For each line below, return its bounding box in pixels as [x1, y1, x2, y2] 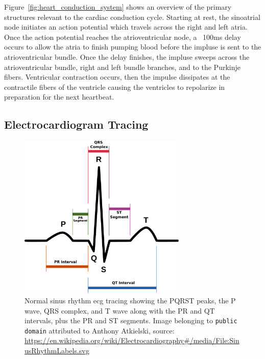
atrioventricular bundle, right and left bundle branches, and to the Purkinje [4, 61, 240, 72]
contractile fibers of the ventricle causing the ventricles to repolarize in [4, 81, 225, 92]
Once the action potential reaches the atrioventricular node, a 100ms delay [4, 31, 241, 42]
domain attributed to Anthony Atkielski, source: [25, 325, 175, 336]
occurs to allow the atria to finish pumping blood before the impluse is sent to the [4, 41, 261, 52]
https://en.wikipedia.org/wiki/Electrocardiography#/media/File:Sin [25, 335, 239, 346]
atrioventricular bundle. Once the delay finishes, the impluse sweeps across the [4, 51, 250, 62]
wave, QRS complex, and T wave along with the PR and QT [25, 305, 215, 316]
